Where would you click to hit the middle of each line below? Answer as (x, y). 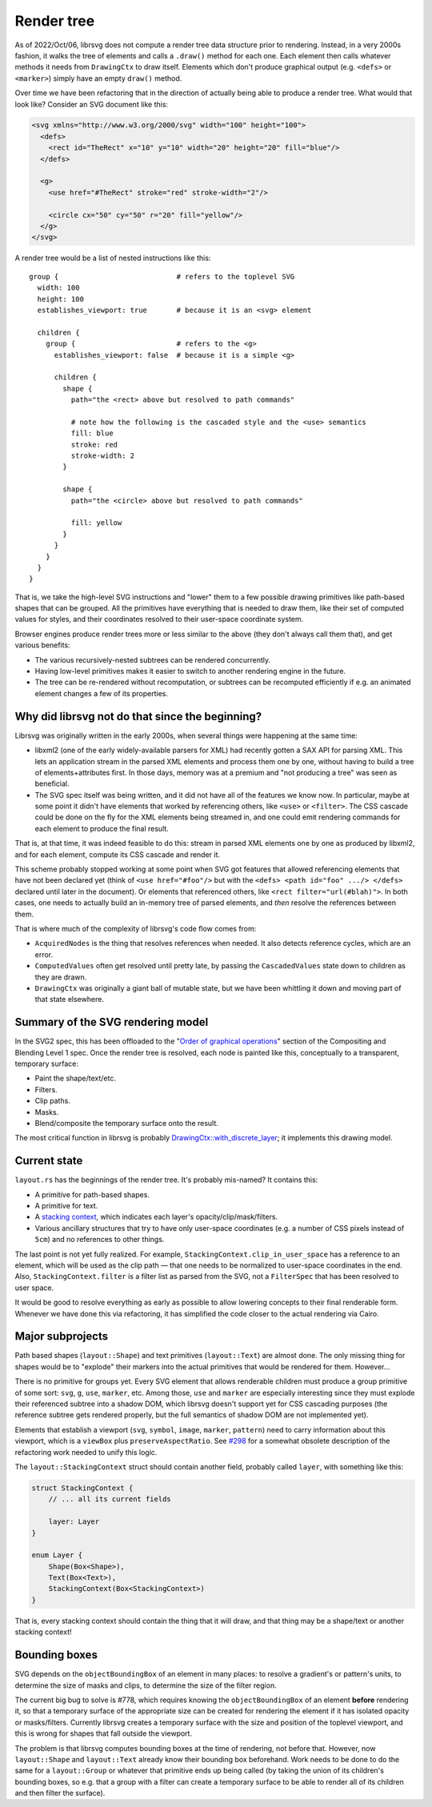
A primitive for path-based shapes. (92, 1194)
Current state (49, 1161)
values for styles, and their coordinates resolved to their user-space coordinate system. (159, 619)
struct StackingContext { (82, 1488)
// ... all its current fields (110, 1499)
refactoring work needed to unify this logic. (86, 1452)
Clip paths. (53, 1101)
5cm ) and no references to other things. (100, 1240)
